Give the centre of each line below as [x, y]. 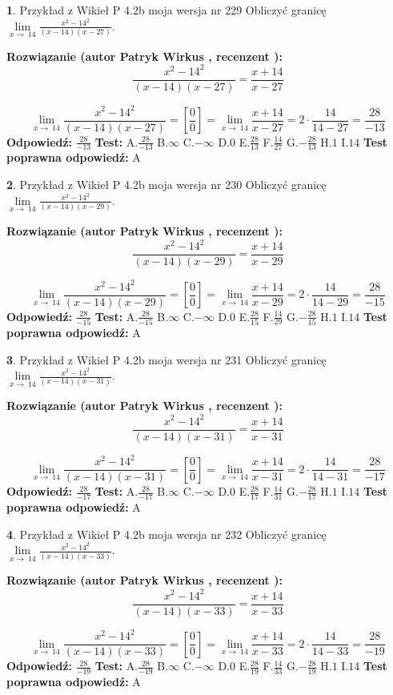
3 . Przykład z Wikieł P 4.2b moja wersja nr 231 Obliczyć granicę [166, 359]
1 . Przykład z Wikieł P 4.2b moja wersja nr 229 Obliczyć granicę [166, 10]
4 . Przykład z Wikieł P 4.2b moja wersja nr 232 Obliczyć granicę [166, 534]
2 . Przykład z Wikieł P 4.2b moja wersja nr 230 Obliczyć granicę [166, 185]
